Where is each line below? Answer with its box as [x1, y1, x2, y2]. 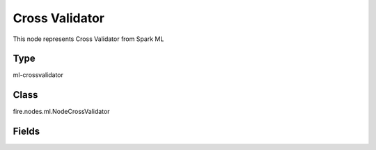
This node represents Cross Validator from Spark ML [13, 35, 164, 43]
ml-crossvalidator [13, 71, 64, 79]
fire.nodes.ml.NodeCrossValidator [13, 108, 110, 116]
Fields [13, 126, 40, 137]
